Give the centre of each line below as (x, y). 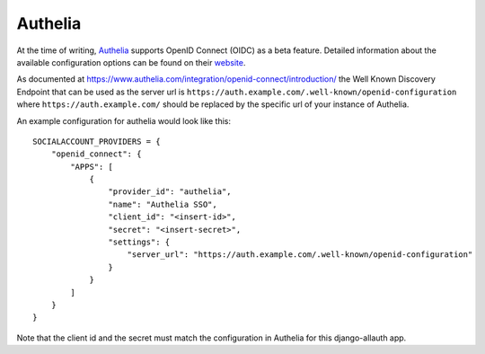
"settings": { (139, 242)
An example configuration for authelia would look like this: (123, 120)
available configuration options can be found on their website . (131, 62)
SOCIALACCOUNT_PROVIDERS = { (97, 141)
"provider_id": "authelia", (170, 192)
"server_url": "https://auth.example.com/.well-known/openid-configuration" (300, 255)
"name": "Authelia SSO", (163, 204)
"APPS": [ (92, 167)
